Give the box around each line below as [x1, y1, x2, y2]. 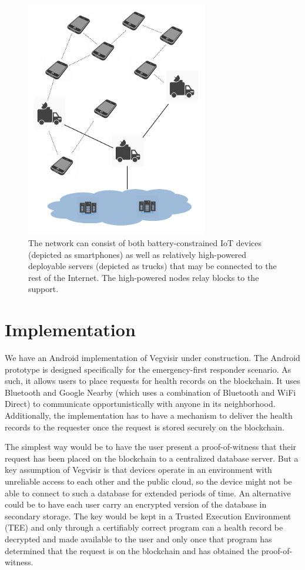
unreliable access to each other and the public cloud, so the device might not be [5, 475, 292, 488]
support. [28, 283, 59, 295]
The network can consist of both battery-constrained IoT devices [28, 237, 262, 249]
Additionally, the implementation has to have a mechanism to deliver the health [5, 409, 293, 422]
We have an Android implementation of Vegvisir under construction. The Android [5, 352, 300, 364]
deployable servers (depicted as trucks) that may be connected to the [28, 260, 277, 272]
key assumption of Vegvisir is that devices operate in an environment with [5, 463, 272, 476]
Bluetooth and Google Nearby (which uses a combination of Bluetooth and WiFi [5, 386, 296, 398]
